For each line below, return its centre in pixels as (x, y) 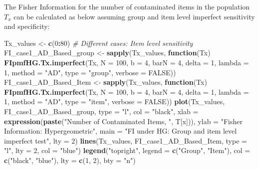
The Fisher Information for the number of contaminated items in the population (127, 6)
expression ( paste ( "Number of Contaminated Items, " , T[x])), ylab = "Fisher (123, 121)
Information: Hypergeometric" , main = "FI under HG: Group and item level (121, 131)
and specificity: (27, 26)
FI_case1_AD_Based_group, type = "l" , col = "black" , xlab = (101, 111)
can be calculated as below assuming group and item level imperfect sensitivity (134, 16)
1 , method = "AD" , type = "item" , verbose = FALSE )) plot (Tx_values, (115, 101)
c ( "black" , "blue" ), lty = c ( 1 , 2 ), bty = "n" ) (70, 160)
